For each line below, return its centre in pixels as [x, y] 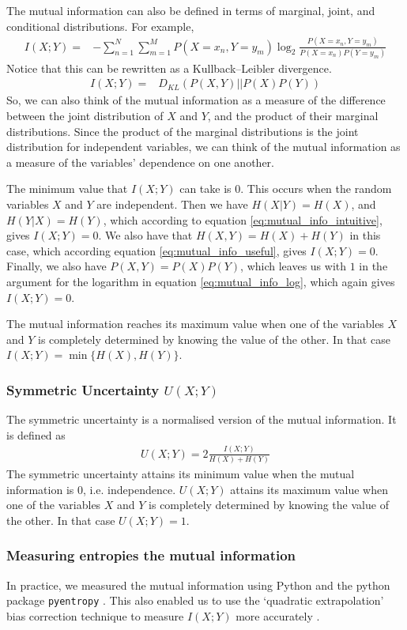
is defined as [36, 434]
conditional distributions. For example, [100, 26]
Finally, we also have [57, 266]
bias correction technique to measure [95, 615]
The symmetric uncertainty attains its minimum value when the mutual [181, 474]
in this [365, 235]
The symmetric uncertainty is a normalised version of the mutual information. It [202, 419]
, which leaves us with [294, 266]
